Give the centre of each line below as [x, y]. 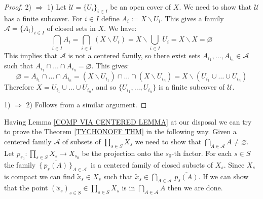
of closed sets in [71, 28]
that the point [26, 188]
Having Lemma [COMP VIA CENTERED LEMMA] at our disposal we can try [128, 121]
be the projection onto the [122, 153]
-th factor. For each [202, 153]
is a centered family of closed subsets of [152, 164]
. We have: [120, 28]
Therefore [19, 87]
